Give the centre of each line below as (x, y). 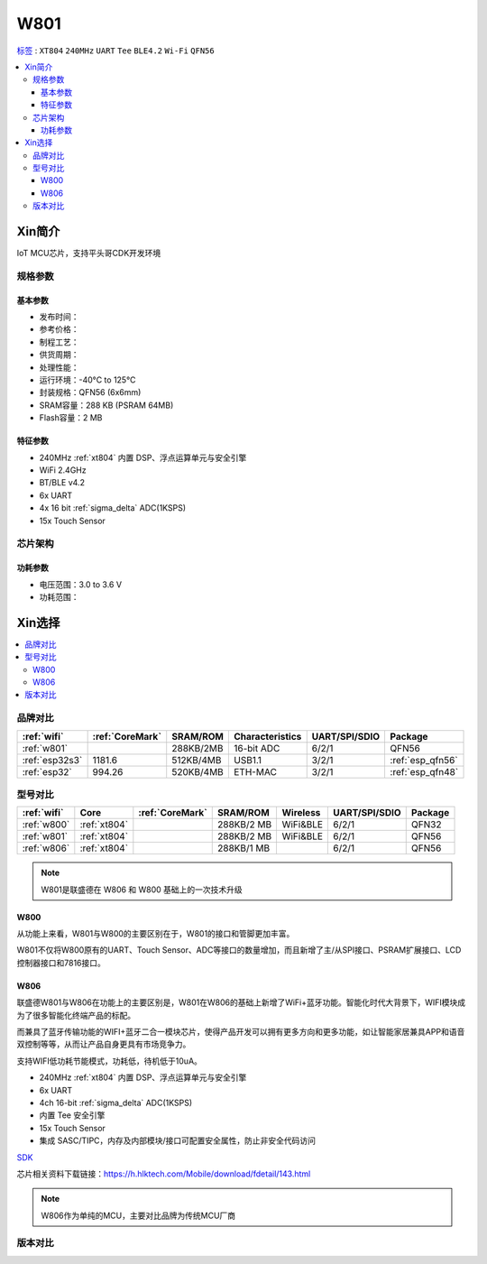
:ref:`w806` (46, 848)
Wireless (301, 813)
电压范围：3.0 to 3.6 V (80, 584)
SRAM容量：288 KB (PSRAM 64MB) (106, 405)
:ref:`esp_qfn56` (424, 760)
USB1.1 (247, 760)
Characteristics (267, 736)
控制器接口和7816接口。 (61, 963)
